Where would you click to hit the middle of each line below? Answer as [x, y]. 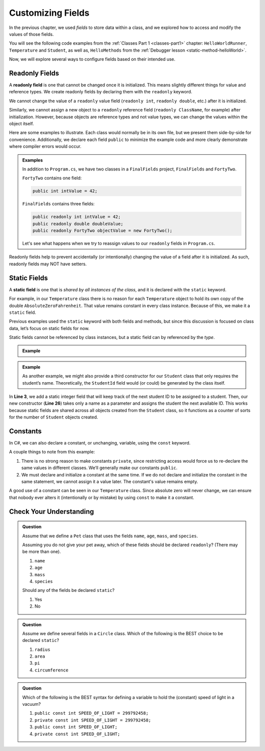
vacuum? [32, 704]
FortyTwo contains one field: [52, 178]
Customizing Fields [49, 13]
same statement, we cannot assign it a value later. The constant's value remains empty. [110, 482]
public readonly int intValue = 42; [77, 217]
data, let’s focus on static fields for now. [49, 328]
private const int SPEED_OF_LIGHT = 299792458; [93, 720]
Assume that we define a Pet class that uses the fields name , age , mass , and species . [110, 536]
